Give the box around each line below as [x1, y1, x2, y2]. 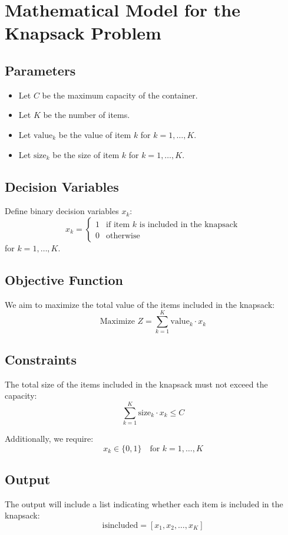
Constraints [5, 350, 77, 368]
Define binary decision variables [5, 205, 119, 217]
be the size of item [52, 148, 120, 160]
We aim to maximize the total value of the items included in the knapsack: [5, 298, 275, 310]
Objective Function [5, 270, 124, 288]
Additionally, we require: [5, 432, 94, 444]
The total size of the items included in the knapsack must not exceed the [5, 378, 268, 390]
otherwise [106, 231, 140, 240]
